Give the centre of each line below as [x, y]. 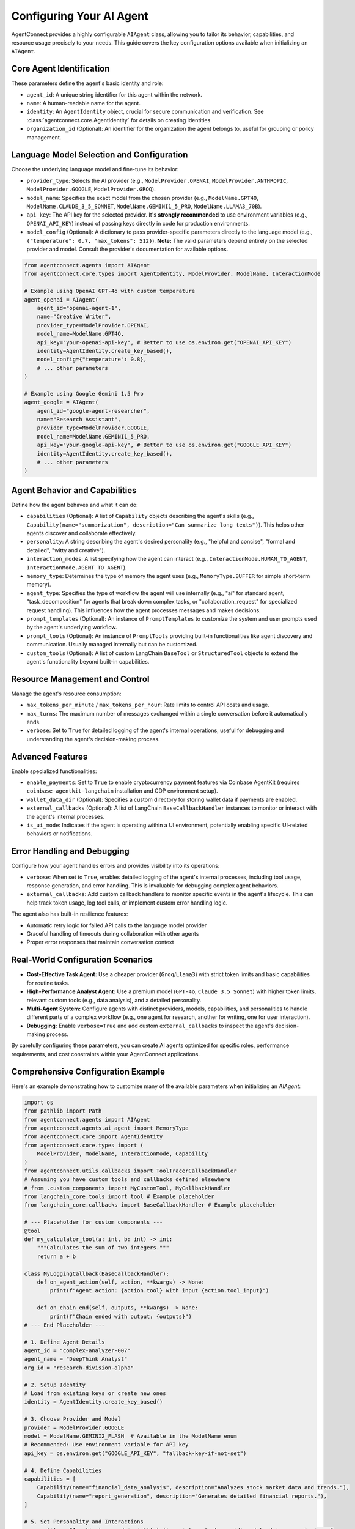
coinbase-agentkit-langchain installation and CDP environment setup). [122, 791]
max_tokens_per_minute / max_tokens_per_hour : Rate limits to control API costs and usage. [148, 705]
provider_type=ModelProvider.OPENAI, [93, 325]
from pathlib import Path [63, 1111]
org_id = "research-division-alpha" [79, 1368]
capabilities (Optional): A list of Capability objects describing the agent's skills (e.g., [140, 516]
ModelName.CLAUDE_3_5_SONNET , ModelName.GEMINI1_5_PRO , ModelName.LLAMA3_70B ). [144, 206]
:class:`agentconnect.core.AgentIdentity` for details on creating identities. [119, 120]
